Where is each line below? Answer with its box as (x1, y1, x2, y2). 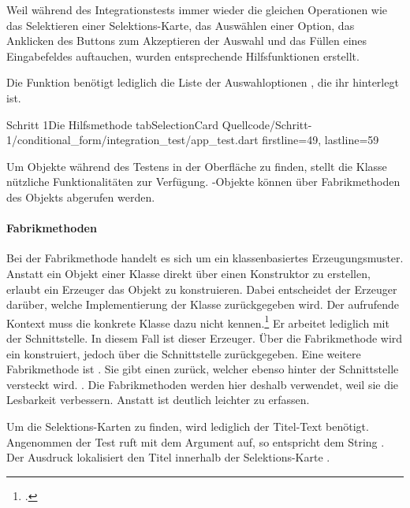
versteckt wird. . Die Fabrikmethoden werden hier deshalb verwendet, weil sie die (6, 376, 399, 392)
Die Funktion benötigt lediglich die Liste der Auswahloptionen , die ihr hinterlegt (6, 74, 399, 91)
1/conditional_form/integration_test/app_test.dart (6, 132, 259, 148)
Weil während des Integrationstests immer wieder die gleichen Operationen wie (6, 2, 388, 17)
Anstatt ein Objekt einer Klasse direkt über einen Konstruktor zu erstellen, (6, 265, 371, 281)
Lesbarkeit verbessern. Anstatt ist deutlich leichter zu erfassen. (6, 391, 310, 408)
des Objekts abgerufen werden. (6, 188, 155, 205)
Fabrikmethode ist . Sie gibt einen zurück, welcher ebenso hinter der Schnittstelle (6, 361, 399, 377)
